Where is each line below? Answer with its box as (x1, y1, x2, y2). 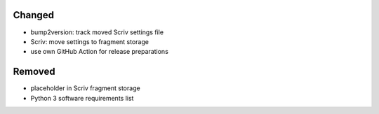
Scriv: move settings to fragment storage (30, 37, 149, 45)
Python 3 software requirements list (30, 94, 134, 102)
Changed (13, 9, 54, 21)
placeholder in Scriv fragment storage (30, 84, 140, 92)
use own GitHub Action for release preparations (30, 48, 168, 56)
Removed (13, 66, 55, 78)
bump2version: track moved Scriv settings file (30, 28, 164, 36)
